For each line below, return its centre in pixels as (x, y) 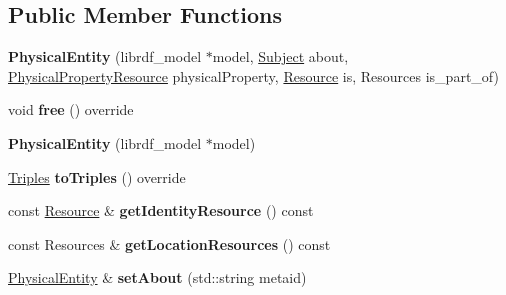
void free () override (71, 109)
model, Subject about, (280, 56)
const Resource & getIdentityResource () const (161, 210)
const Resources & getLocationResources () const (169, 243)
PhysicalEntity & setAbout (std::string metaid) (157, 277)
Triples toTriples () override (97, 176)
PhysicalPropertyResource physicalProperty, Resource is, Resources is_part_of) (253, 75)
